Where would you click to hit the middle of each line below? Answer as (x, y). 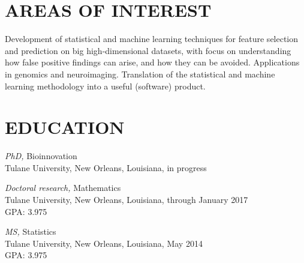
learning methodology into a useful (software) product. (105, 86)
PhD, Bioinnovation (41, 156)
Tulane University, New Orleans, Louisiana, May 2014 (104, 243)
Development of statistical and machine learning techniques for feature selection (152, 39)
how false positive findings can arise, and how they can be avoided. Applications (152, 62)
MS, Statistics (31, 231)
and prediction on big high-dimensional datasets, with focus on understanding (148, 50)
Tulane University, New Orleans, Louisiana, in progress (106, 167)
